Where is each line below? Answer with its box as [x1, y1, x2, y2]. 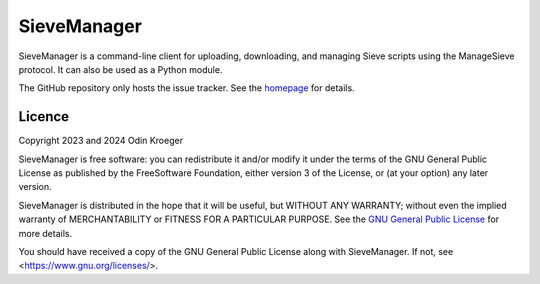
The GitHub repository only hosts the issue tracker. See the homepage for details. [18, 82, 355, 94]
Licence [18, 108, 70, 125]
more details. [18, 227, 73, 239]
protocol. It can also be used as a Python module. [18, 63, 223, 75]
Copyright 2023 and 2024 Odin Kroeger [18, 135, 184, 147]
